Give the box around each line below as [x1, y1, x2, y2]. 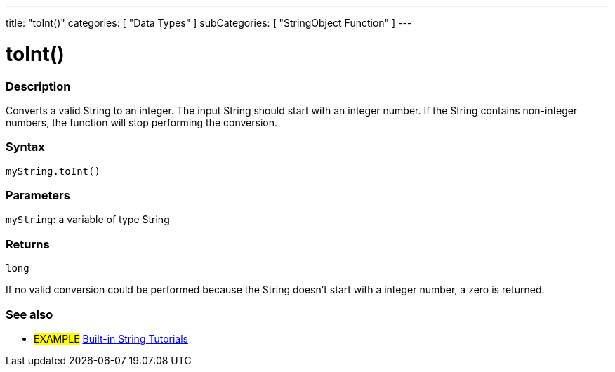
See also [6, 307, 53, 321]
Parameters [6, 188, 70, 202]
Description [6, 79, 71, 93]
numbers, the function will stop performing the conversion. [6, 116, 277, 128]
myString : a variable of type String [6, 213, 170, 226]
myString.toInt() [6, 165, 100, 177]
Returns [6, 237, 50, 251]
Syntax [6, 140, 45, 154]
